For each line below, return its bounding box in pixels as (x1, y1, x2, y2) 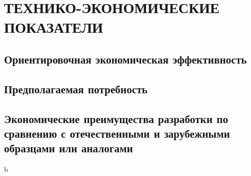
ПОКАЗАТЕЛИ (4, 17, 103, 37)
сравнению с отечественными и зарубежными (4, 125, 230, 141)
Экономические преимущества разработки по (4, 110, 228, 126)
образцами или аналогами (4, 140, 133, 156)
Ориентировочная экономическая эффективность (4, 51, 247, 67)
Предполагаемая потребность (4, 81, 148, 96)
